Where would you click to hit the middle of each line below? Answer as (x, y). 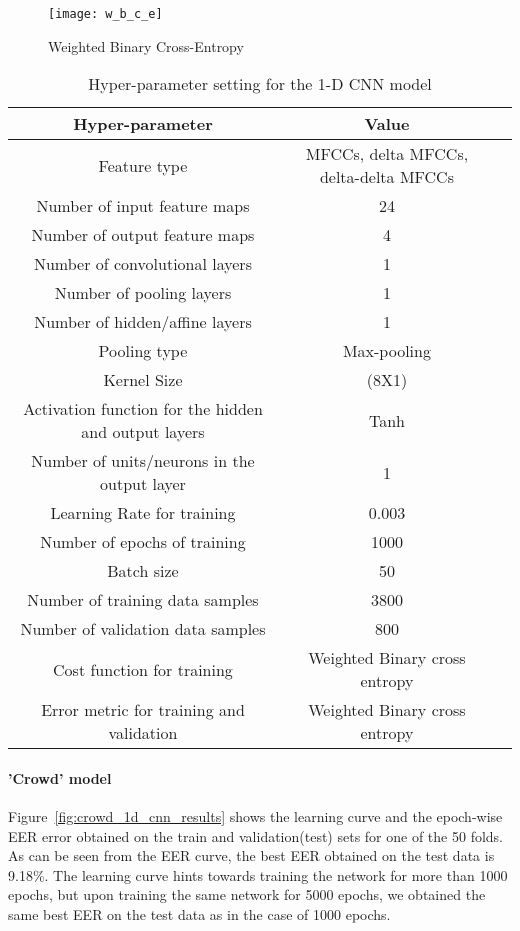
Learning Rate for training (143, 513)
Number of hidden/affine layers (143, 322)
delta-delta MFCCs (386, 177)
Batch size (143, 571)
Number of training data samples (143, 600)
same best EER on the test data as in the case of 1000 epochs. (199, 914)
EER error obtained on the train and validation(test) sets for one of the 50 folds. (256, 835)
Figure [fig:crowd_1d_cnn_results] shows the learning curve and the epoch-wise (255, 816)
